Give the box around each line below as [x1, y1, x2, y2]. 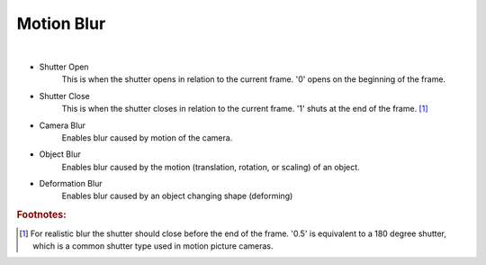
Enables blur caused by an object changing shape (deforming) [61, 190, 293, 202]
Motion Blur [16, 14, 106, 33]
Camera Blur [39, 120, 85, 131]
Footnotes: [16, 208, 67, 221]
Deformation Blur [39, 178, 103, 189]
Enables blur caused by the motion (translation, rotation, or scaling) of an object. [61, 161, 360, 172]
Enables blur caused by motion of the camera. [61, 132, 233, 143]
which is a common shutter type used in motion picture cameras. [32, 240, 274, 251]
